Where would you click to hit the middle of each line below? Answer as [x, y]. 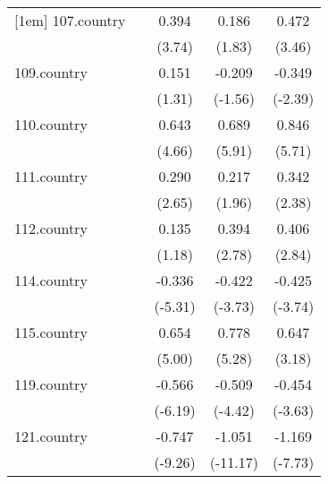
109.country [51, 72]
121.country [51, 436]
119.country [51, 384]
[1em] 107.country [70, 20]
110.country [51, 124]
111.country [51, 176]
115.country [51, 332]
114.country [51, 280]
